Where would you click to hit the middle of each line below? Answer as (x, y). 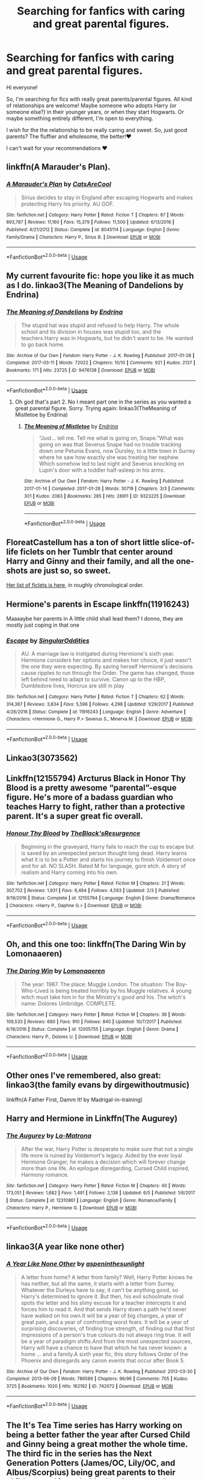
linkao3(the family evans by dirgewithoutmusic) (98, 1085)
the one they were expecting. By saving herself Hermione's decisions (107, 667)
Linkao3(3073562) (42, 758)
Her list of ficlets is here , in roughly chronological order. (75, 585)
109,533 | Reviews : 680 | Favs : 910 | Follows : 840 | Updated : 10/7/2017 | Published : (94, 1022)
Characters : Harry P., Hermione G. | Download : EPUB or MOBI (72, 1208)
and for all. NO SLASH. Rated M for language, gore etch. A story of (103, 866)
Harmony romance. (45, 1174)
